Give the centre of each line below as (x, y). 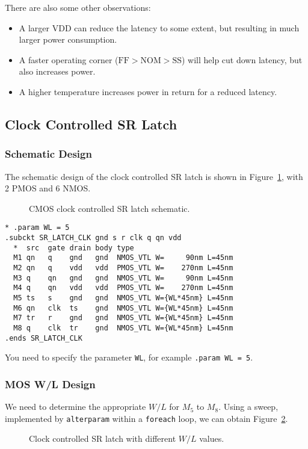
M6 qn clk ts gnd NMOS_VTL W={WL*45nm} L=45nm (123, 308)
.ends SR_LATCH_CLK (44, 338)
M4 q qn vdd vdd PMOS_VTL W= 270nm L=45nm (123, 288)
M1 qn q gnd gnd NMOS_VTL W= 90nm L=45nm (123, 258)
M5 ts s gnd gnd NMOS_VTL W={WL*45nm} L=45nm (123, 298)
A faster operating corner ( (69, 59)
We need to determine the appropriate (75, 407)
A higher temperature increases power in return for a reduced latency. (148, 91)
